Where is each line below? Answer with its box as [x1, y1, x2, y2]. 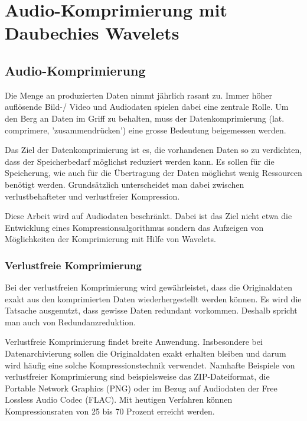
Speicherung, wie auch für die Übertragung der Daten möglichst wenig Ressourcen [5, 167, 302, 179]
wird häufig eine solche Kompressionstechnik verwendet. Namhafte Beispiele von [5, 358, 295, 371]
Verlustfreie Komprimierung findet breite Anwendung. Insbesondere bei [5, 335, 263, 348]
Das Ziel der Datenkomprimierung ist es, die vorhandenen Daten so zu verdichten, [5, 143, 302, 156]
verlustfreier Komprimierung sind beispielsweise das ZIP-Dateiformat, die [5, 370, 270, 383]
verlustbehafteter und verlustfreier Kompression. [5, 190, 180, 202]
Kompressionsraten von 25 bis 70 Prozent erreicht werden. [5, 405, 215, 417]
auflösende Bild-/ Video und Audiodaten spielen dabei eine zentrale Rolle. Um [5, 100, 289, 113]
